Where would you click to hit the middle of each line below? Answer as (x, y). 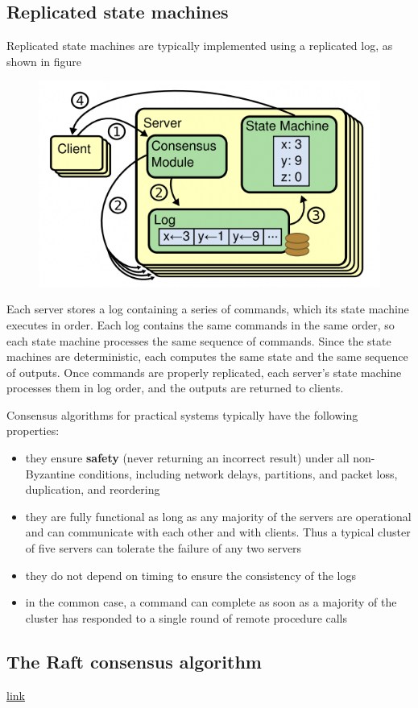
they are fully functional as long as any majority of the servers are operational (218, 516)
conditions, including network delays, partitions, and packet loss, (238, 473)
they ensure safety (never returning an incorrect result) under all (187, 458)
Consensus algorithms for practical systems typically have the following (182, 414)
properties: (33, 431)
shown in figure (44, 61)
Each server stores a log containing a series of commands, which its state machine (208, 309)
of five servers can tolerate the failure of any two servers (163, 548)
